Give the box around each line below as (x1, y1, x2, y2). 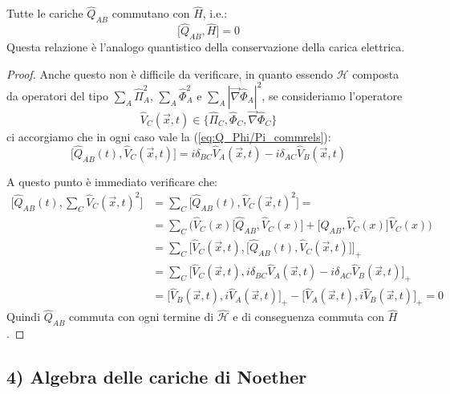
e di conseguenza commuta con (233, 308, 384, 325)
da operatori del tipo (6, 87, 108, 104)
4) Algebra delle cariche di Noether (6, 364, 307, 389)
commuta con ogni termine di (69, 308, 214, 325)
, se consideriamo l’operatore (261, 87, 403, 104)
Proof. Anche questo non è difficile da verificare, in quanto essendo (6, 65, 334, 82)
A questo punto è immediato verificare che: (6, 173, 218, 189)
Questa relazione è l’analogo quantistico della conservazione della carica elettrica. (6, 39, 405, 55)
